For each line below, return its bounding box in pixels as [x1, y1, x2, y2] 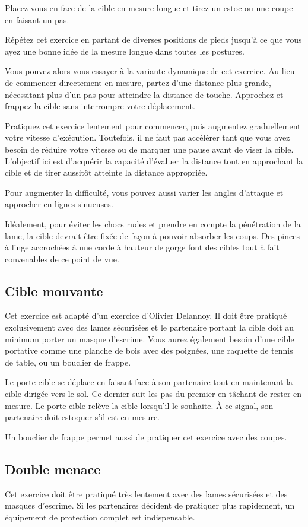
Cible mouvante [5, 281, 103, 300]
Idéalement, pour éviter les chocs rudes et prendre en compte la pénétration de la [5, 217, 301, 230]
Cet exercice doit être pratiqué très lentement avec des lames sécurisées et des [5, 487, 288, 500]
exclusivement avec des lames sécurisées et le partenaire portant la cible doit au [5, 321, 294, 334]
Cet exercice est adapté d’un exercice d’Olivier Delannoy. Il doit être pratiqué [5, 309, 287, 322]
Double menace [5, 459, 101, 478]
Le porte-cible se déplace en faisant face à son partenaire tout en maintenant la [5, 376, 293, 388]
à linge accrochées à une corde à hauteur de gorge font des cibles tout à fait [5, 241, 280, 253]
